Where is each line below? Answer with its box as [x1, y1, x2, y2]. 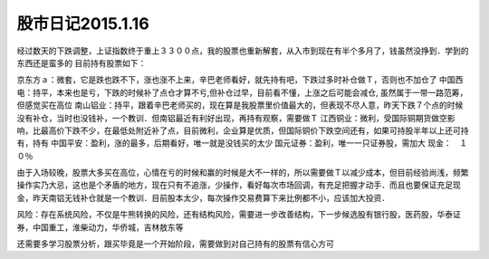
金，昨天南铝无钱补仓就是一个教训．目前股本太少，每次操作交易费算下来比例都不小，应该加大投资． [16, 192, 389, 203]
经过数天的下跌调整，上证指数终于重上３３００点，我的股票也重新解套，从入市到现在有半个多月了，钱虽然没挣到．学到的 [16, 45, 469, 56]
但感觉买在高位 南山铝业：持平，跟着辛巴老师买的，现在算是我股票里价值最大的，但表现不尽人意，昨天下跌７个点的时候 [16, 100, 464, 110]
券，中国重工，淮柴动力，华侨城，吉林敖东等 [16, 222, 184, 233]
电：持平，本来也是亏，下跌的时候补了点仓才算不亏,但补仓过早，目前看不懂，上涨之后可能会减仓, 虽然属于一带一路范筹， [16, 87, 468, 98]
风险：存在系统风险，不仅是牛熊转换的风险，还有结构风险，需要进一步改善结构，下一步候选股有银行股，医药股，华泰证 [16, 209, 461, 220]
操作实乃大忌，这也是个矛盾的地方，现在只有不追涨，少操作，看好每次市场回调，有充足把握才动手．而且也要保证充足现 [16, 179, 461, 190]
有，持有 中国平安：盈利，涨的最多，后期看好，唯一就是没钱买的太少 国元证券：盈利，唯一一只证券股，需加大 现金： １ [16, 138, 468, 149]
